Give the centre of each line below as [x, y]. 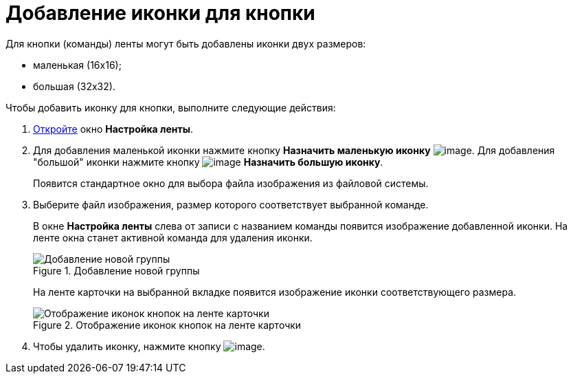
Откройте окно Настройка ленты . [113, 129]
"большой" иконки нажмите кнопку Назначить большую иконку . [208, 162]
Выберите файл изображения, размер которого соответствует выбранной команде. [231, 204]
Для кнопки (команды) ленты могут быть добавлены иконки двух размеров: [186, 43]
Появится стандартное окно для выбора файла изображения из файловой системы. [231, 183]
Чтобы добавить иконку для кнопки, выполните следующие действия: [171, 107]
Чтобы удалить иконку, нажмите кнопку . [149, 346]
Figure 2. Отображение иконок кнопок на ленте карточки [167, 325]
